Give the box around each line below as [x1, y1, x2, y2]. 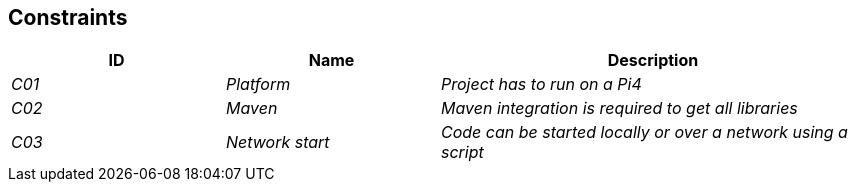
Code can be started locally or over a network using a [441, 122, 848, 143]
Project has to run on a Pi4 [441, 74, 642, 95]
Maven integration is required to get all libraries [441, 98, 798, 119]
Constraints [8, 5, 128, 30]
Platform [226, 74, 291, 95]
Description [607, 50, 699, 71]
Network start [226, 132, 330, 153]
